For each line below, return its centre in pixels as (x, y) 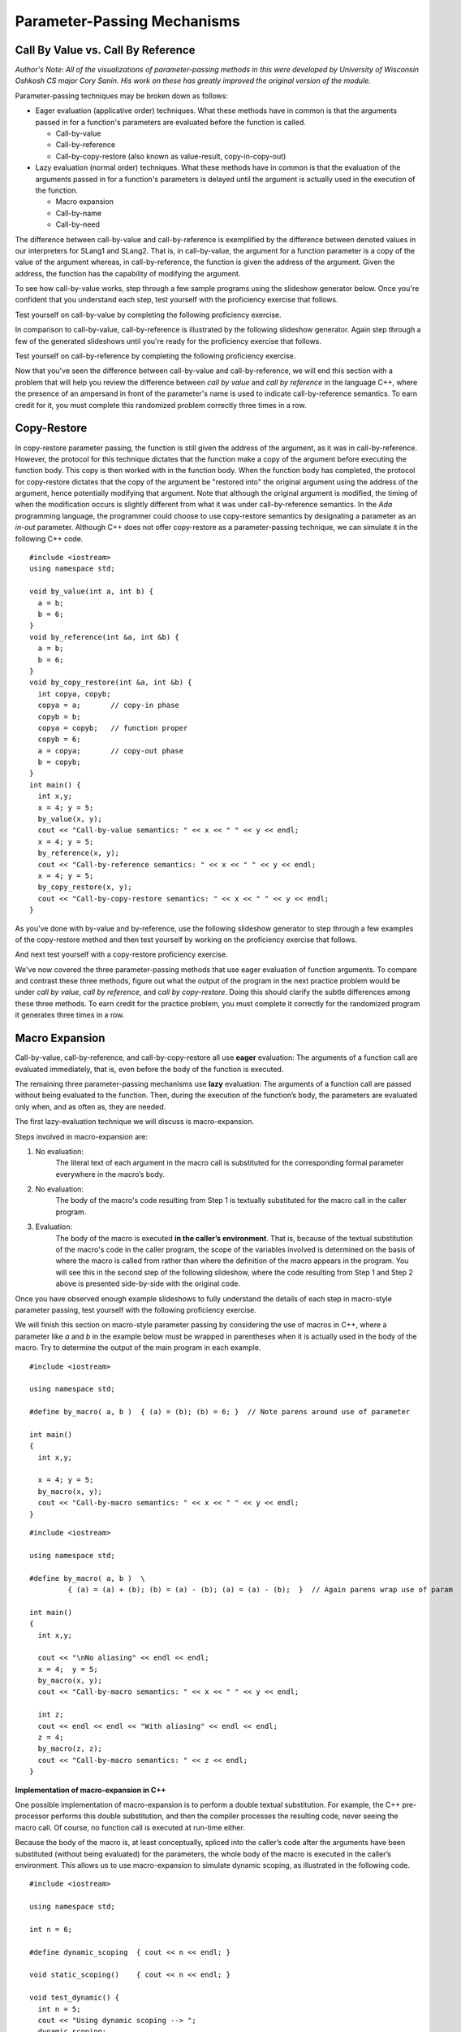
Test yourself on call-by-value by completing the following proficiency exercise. (148, 315)
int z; (51, 1715)
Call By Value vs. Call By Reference (105, 50)
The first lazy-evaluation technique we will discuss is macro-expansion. (135, 1122)
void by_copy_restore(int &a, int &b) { (111, 682)
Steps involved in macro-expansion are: (82, 1136)
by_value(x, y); (70, 819)
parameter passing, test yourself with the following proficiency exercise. (136, 1309)
